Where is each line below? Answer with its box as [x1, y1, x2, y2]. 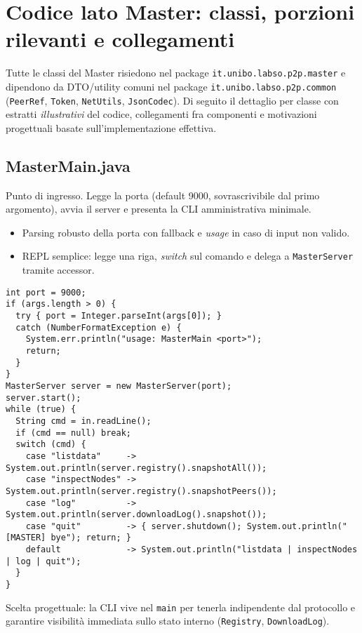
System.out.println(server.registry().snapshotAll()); [6, 462, 267, 473]
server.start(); [6, 392, 81, 403]
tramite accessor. [22, 262, 95, 277]
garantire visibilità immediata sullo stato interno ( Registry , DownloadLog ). [6, 613, 330, 628]
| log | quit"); [6, 556, 81, 566]
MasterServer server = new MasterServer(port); [6, 380, 232, 391]
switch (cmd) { [15, 439, 86, 450]
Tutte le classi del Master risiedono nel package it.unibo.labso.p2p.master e [6, 65, 346, 80]
